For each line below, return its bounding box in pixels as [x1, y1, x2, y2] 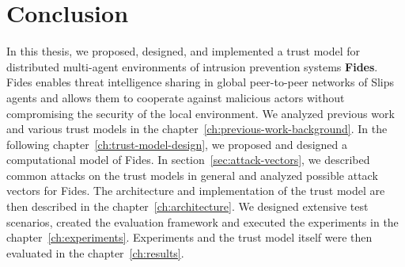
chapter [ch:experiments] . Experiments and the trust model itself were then [6, 229, 373, 246]
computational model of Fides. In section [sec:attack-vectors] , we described [6, 151, 370, 168]
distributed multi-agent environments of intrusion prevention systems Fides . [6, 58, 378, 74]
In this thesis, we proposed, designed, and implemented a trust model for [6, 43, 361, 59]
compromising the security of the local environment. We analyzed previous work [6, 105, 395, 121]
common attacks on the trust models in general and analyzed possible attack [6, 166, 378, 183]
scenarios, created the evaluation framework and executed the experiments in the [6, 213, 399, 230]
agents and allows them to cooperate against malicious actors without [6, 89, 345, 105]
